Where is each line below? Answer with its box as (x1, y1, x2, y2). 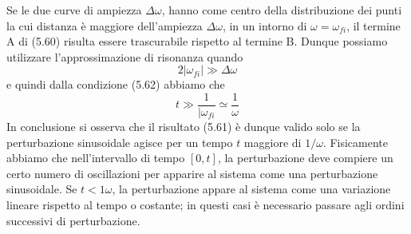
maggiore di (243, 133, 302, 150)
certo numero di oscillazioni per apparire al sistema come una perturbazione (6, 165, 378, 181)
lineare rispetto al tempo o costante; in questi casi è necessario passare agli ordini (6, 196, 405, 212)
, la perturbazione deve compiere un (217, 149, 393, 166)
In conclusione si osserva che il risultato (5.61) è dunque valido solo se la (6, 118, 361, 135)
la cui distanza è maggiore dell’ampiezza (6, 17, 203, 34)
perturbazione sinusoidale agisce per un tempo (6, 133, 233, 150)
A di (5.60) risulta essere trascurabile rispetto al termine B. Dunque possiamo (6, 33, 388, 50)
